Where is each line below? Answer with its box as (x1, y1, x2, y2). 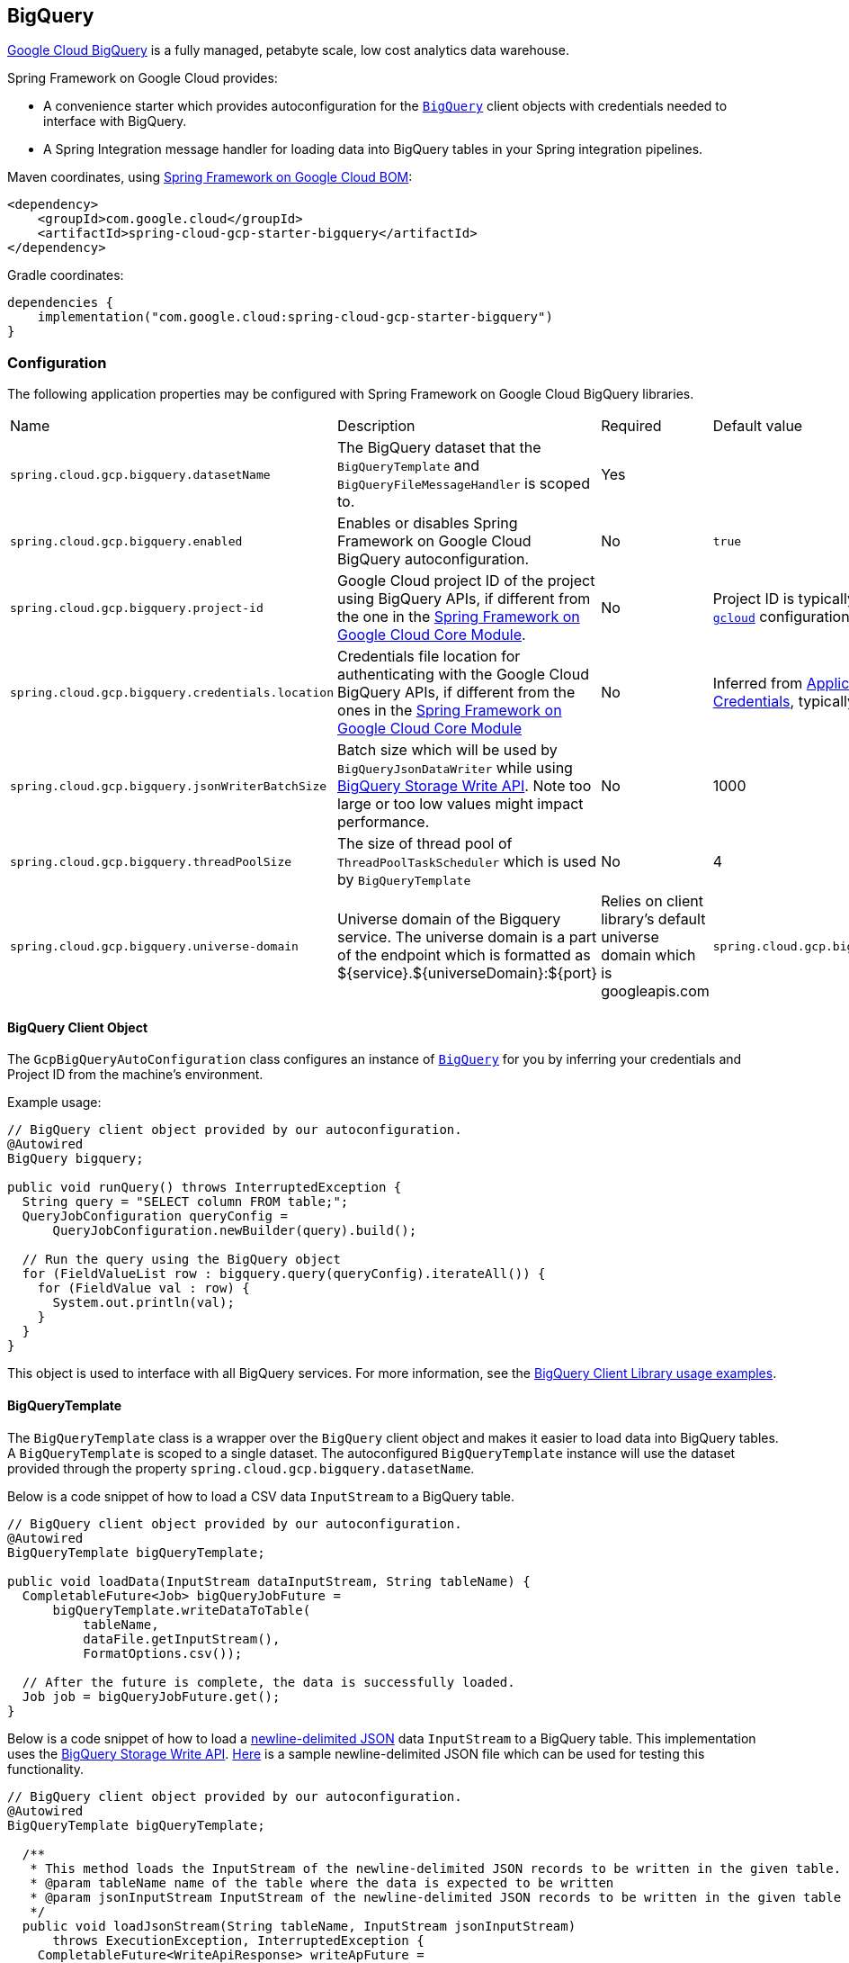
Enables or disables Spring (337, 514, 518, 533)
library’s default (601, 910, 706, 929)
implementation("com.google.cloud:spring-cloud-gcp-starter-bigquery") (37, 310, 553, 325)
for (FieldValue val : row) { (37, 1281, 250, 1296)
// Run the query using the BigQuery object (22, 1252, 341, 1267)
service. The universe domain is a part (337, 928, 597, 947)
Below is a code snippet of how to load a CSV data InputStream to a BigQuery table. (7, 1488, 515, 1504)
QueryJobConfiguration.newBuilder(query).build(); (52, 1223, 417, 1238)
